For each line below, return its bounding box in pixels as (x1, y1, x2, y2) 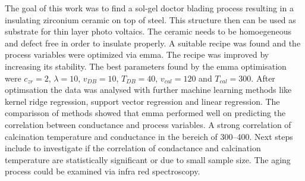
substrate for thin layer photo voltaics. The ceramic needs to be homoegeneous (5, 25, 291, 38)
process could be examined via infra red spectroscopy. (5, 165, 200, 177)
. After (251, 71, 275, 84)
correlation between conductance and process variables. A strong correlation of (5, 118, 291, 130)
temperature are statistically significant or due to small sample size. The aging (5, 153, 291, 166)
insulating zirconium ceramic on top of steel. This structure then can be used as (5, 13, 296, 26)
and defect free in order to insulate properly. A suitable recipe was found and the (5, 36, 301, 49)
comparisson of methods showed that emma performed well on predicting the (5, 107, 286, 119)
